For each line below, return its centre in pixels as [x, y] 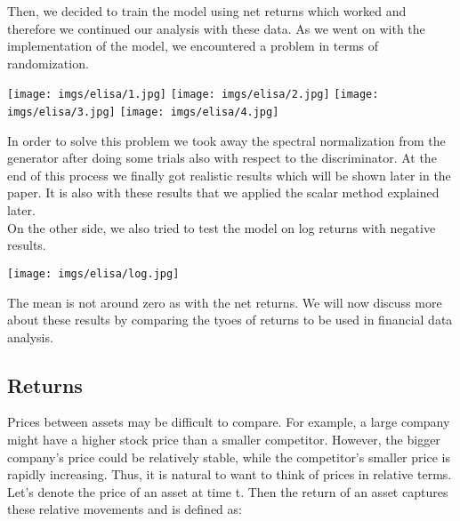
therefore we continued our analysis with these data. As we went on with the [216, 28]
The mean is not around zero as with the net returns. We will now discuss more [225, 302]
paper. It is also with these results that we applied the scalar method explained [223, 192]
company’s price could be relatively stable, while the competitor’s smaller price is [229, 457]
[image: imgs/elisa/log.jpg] [93, 273]
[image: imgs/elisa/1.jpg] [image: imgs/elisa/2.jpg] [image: [193, 95]
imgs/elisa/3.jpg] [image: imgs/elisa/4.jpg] [143, 112]
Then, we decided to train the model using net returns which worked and [207, 11]
